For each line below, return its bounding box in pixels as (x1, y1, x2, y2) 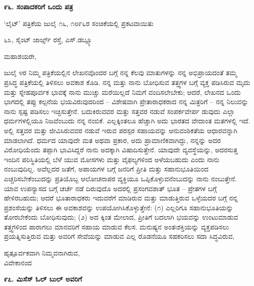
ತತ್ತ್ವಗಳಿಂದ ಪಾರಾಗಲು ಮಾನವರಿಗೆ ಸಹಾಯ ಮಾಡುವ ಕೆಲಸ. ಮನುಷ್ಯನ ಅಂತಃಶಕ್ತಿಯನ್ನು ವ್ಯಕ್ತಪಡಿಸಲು (4, 221, 229, 231)
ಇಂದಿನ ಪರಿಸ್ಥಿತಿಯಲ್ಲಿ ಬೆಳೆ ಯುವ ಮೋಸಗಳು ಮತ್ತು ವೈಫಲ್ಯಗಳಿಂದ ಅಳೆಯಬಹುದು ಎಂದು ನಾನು (4, 154, 220, 164)
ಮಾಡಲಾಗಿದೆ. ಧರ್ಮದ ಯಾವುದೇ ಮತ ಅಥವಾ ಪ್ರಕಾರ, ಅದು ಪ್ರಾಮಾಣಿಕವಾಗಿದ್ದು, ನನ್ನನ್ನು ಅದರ (4, 135, 221, 145)
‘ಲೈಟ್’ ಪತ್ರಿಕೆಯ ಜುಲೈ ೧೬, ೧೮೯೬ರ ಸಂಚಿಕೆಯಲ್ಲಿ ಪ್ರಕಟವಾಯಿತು (4, 18, 153, 28)
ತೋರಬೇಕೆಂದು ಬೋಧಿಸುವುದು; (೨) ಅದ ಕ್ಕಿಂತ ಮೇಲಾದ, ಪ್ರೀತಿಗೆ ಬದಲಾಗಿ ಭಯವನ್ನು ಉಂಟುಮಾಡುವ (4, 212, 238, 222)
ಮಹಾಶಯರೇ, (4, 51, 37, 61)
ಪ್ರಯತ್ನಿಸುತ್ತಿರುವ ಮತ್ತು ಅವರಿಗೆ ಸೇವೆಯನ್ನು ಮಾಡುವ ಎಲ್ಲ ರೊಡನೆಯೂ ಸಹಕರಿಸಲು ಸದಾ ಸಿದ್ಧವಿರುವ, (4, 231, 235, 241)
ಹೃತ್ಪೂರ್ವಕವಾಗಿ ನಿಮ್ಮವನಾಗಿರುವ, (4, 248, 80, 258)
